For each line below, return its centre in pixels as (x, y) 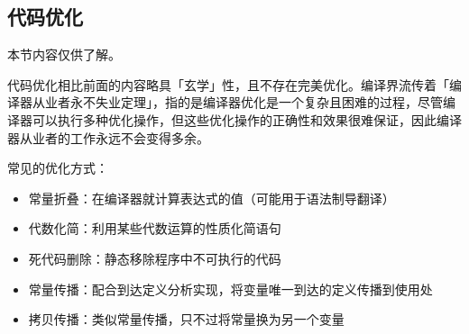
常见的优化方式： (58, 168)
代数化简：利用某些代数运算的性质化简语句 (155, 228)
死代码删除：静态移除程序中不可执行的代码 (155, 258)
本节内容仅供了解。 (64, 54)
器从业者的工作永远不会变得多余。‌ (108, 137)
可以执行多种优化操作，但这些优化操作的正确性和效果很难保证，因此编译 (247, 119)
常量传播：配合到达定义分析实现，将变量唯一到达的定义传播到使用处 (230, 289)
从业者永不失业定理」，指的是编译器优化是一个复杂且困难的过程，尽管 (237, 102)
